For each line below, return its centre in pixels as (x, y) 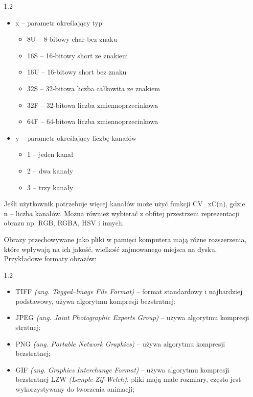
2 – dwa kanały (50, 170)
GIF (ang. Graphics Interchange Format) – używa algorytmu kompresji (122, 369)
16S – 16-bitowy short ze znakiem (78, 55)
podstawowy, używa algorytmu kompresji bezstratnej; (95, 301)
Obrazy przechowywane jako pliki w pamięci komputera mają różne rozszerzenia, (125, 239)
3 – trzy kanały (50, 187)
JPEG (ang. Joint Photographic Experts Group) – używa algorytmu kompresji (132, 317)
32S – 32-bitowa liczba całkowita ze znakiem (94, 88)
